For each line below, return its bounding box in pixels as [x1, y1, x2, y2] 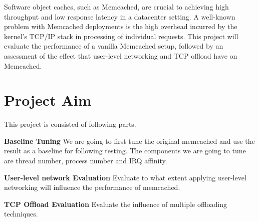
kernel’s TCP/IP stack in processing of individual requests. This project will [4, 31, 238, 41]
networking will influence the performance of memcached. [4, 182, 180, 192]
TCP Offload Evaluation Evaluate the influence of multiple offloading [4, 198, 227, 209]
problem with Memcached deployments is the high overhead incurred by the [4, 21, 237, 32]
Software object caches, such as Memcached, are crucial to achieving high [4, 2, 229, 12]
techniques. [4, 208, 38, 219]
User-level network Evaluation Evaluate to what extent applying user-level [4, 172, 246, 182]
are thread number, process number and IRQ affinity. [4, 155, 167, 166]
